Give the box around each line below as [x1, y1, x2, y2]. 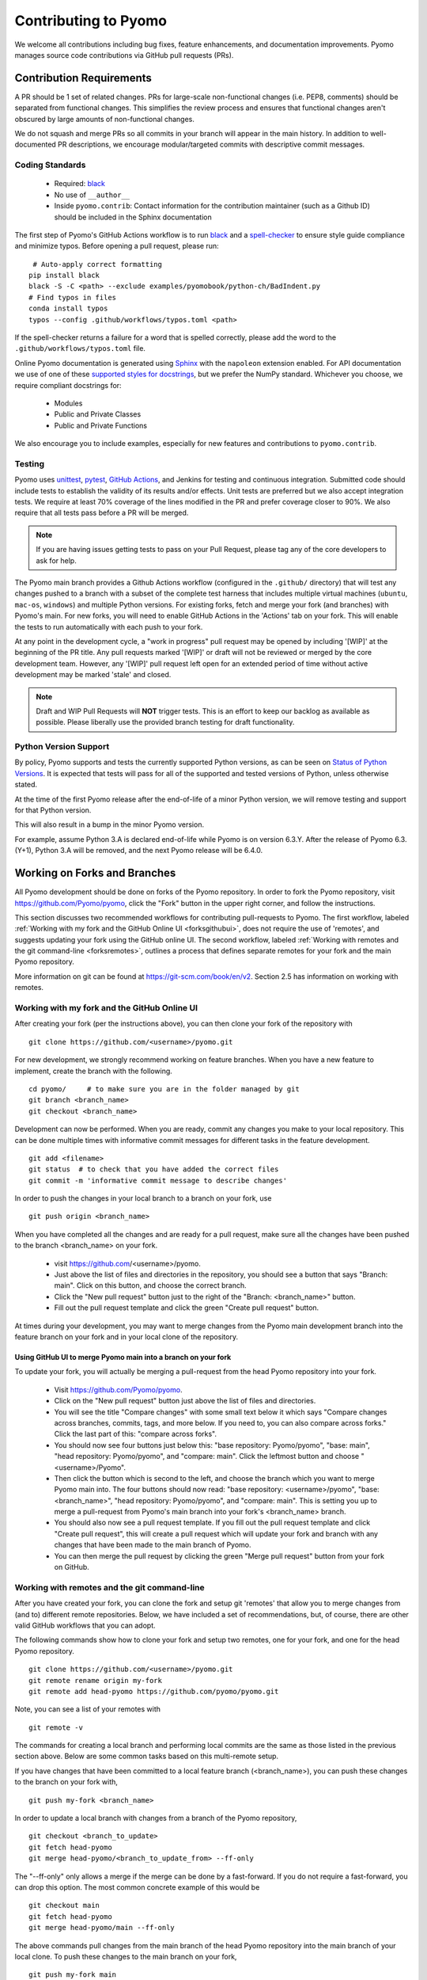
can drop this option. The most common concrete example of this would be [14, 1882, 260, 1892]
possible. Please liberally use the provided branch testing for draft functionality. [36, 718, 295, 727]
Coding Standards [14, 159, 86, 170]
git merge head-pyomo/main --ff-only [28, 1923, 176, 1932]
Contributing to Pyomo [14, 12, 168, 29]
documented [14, 139, 57, 150]
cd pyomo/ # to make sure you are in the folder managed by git [28, 1084, 300, 1093]
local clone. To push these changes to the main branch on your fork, [14, 1951, 237, 1961]
